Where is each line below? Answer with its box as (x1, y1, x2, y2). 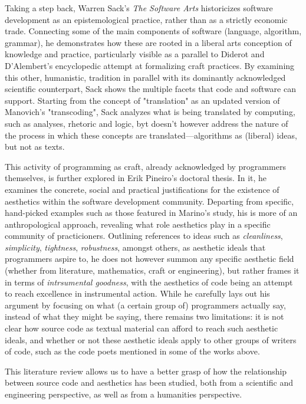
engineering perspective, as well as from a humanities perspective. (5, 388, 242, 400)
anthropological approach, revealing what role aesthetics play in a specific (5, 218, 271, 230)
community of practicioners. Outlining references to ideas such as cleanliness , (5, 229, 283, 242)
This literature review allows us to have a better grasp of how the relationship (5, 364, 287, 377)
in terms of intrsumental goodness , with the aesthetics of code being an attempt (5, 275, 293, 288)
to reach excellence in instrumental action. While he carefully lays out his (5, 287, 270, 300)
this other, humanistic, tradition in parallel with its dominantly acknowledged (5, 71, 286, 83)
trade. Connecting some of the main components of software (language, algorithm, (5, 25, 302, 37)
